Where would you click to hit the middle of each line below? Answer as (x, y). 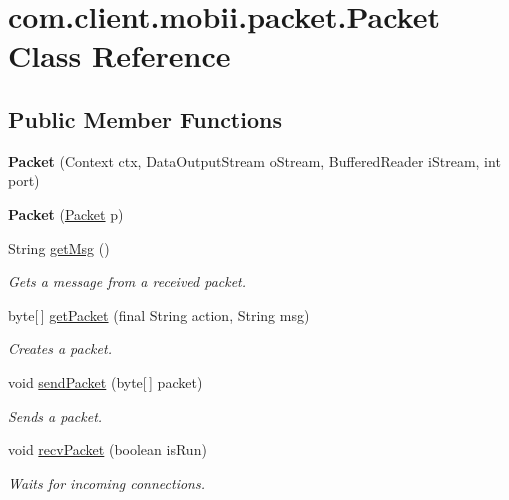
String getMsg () (59, 247)
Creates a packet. (60, 348)
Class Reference (119, 55)
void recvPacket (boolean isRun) (107, 449)
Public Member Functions (145, 118)
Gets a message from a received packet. (127, 281)
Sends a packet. (55, 415)
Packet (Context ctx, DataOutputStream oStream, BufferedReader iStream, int (254, 160)
